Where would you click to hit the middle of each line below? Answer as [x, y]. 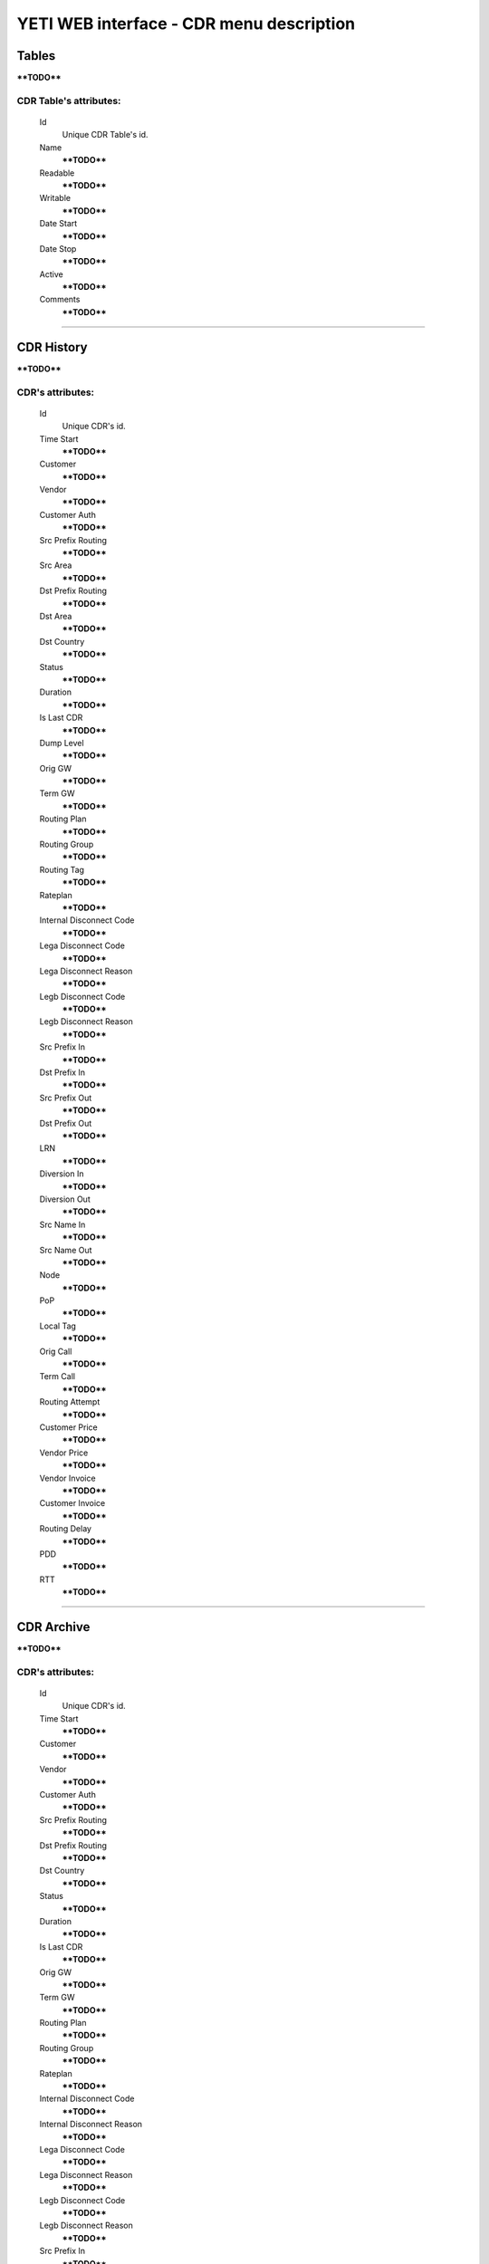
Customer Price [69, 1427]
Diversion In [62, 1174]
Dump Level [62, 743]
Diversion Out [65, 1199]
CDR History [52, 347]
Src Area [56, 565]
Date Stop [58, 248]
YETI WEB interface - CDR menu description [186, 24]
